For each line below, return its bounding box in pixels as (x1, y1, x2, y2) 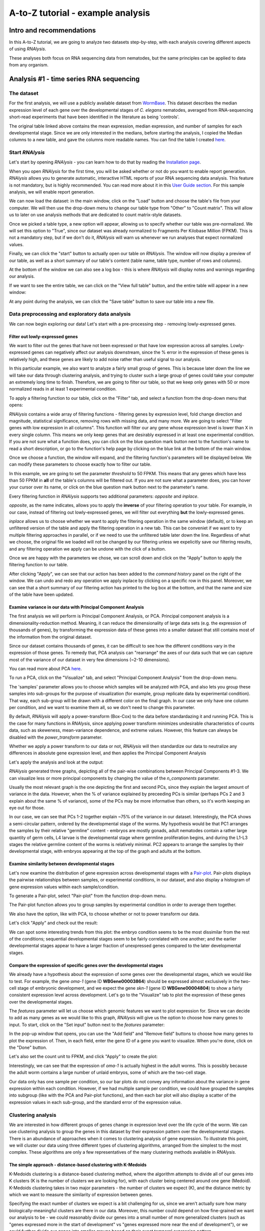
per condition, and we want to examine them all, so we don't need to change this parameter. (9, 705, 195, 711)
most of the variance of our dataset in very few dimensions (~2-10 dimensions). (9, 656, 170, 662)
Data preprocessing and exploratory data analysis (9, 311, 131, 318)
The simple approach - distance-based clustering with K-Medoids (9, 1162, 147, 1168)
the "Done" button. (9, 1044, 48, 1051)
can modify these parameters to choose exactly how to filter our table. (9, 461, 152, 467)
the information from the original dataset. (9, 634, 92, 640)
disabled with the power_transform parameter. (9, 734, 103, 740)
